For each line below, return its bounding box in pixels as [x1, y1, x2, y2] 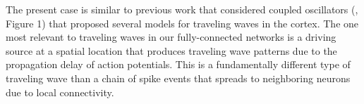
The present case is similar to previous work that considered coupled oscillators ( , [6, 2, 358, 16]
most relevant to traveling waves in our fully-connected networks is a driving [6, 30, 336, 44]
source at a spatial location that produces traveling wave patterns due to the [6, 43, 337, 58]
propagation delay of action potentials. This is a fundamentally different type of [6, 57, 351, 72]
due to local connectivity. [6, 84, 114, 99]
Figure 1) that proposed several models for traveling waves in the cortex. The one [6, 15, 359, 30]
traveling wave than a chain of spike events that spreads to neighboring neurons [6, 70, 351, 85]
